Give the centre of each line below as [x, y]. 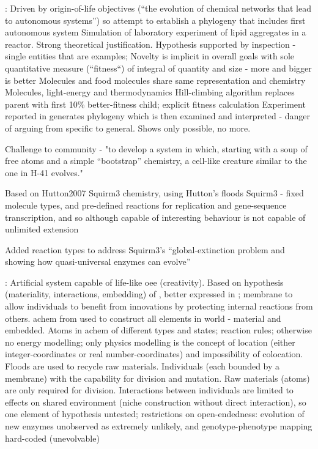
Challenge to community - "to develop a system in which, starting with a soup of [156, 148]
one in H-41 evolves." [44, 172]
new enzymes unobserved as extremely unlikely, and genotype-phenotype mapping [159, 426]
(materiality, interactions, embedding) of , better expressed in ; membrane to [149, 294]
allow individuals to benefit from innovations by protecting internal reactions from [159, 306]
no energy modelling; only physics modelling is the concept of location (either [150, 342]
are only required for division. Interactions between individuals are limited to [149, 390]
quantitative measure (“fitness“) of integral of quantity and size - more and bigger [158, 68]
